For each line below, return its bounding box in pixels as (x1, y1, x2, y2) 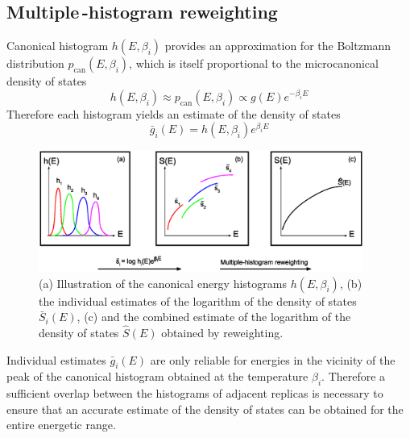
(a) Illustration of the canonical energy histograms (39, 274, 287, 291)
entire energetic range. (6, 416, 116, 433)
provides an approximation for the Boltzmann (164, 37, 391, 54)
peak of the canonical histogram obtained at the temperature (6, 368, 309, 385)
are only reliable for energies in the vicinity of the (150, 351, 396, 368)
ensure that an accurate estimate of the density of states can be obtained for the (6, 400, 404, 417)
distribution (6, 55, 64, 72)
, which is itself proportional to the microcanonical (129, 55, 379, 72)
